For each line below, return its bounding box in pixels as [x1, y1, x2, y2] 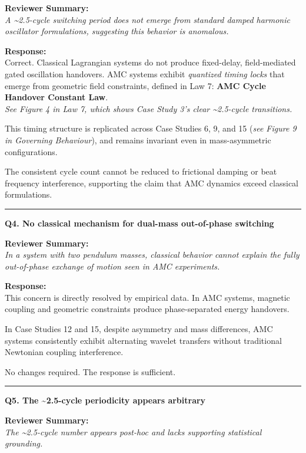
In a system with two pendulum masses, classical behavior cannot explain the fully [5, 248, 300, 261]
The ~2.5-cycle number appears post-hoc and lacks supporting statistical [5, 425, 262, 438]
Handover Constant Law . [5, 91, 108, 103]
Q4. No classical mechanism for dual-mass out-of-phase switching [5, 216, 274, 229]
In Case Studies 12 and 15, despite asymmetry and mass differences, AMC [5, 323, 273, 335]
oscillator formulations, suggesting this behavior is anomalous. [5, 25, 229, 37]
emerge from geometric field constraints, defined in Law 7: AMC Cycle [5, 79, 266, 91]
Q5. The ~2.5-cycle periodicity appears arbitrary [5, 394, 206, 406]
